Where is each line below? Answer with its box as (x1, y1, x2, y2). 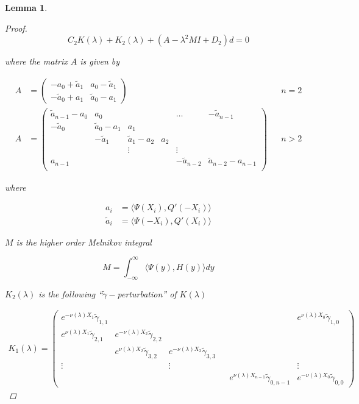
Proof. (5, 21, 27, 34)
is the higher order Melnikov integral (16, 235, 152, 248)
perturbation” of (117, 287, 177, 300)
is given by (80, 55, 120, 68)
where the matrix (5, 55, 68, 68)
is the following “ (38, 287, 103, 300)
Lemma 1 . (5, 1, 48, 13)
